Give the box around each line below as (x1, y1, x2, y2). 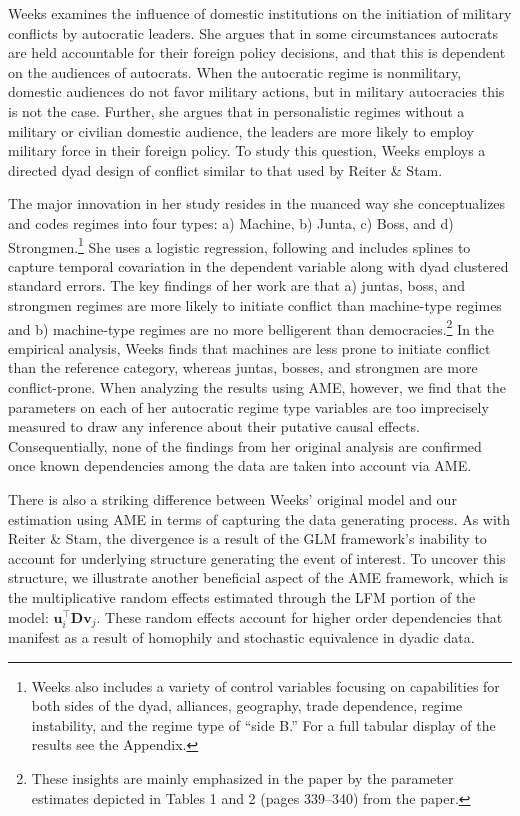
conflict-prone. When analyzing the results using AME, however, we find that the (8, 377, 506, 397)
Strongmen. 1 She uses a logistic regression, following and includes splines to (8, 233, 471, 257)
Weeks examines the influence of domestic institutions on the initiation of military (8, 3, 512, 23)
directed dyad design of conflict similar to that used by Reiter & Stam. (8, 159, 443, 180)
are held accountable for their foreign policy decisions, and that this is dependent (8, 42, 506, 63)
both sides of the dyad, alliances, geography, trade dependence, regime (31, 695, 463, 716)
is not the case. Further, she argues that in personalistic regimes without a (8, 100, 465, 121)
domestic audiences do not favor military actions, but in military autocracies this (8, 81, 505, 102)
